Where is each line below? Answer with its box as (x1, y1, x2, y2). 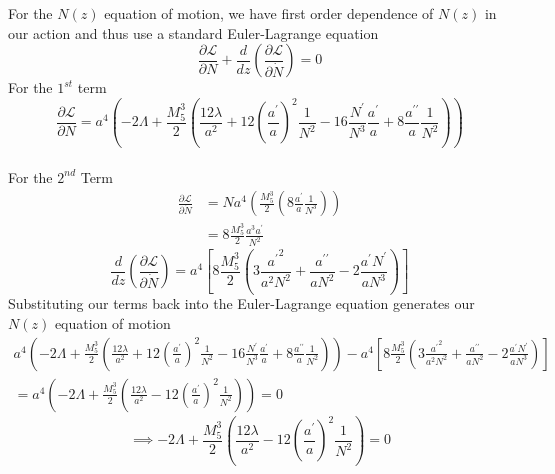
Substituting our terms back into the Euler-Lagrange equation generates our (8, 293, 475, 314)
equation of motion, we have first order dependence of (104, 3, 434, 23)
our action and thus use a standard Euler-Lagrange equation (8, 22, 379, 43)
